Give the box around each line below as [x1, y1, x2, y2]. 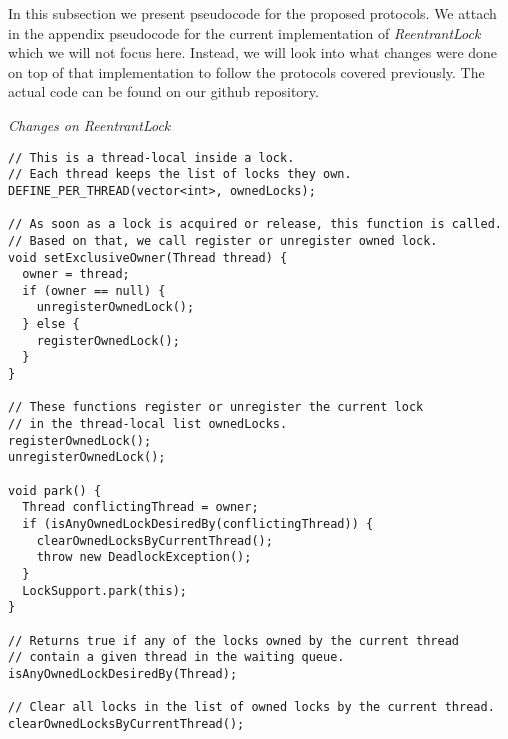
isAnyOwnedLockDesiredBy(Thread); [8, 666, 238, 681]
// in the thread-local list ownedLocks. [8, 417, 288, 432]
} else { [22, 317, 80, 332]
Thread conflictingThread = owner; [22, 500, 259, 515]
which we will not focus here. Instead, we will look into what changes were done [8, 42, 498, 63]
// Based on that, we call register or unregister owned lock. [8, 233, 438, 248]
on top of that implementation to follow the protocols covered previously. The [8, 61, 485, 82]
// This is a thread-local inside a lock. [8, 150, 295, 165]
